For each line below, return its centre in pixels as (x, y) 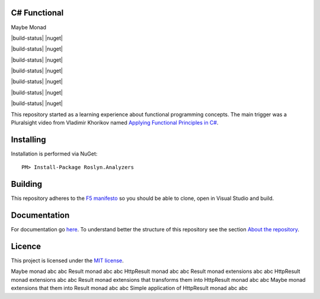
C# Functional (37, 13)
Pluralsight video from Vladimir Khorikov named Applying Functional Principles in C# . (115, 123)
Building (27, 184)
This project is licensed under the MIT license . (67, 260)
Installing (29, 139)
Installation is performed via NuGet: (54, 154)
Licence (26, 246)
